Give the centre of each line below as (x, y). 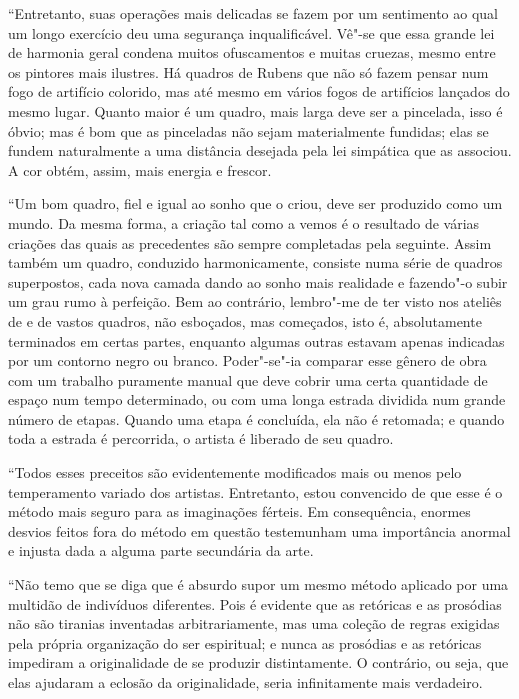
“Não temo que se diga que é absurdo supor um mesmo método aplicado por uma (258, 584)
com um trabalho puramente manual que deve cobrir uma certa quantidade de (248, 379)
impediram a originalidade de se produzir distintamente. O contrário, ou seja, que (258, 662)
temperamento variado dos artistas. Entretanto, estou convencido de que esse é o (255, 491)
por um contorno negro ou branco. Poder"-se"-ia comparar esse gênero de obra (247, 360)
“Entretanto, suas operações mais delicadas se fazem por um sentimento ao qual (253, 13)
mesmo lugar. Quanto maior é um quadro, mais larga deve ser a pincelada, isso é (255, 110)
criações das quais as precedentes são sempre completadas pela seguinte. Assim (250, 242)
